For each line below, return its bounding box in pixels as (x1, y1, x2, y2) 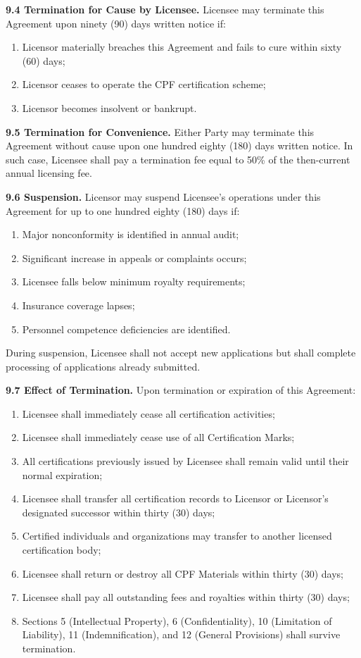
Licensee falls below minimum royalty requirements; (22, 274, 246, 289)
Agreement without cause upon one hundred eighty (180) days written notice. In (6, 138, 353, 153)
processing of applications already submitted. (6, 359, 201, 373)
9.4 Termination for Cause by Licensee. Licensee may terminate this (6, 2, 324, 16)
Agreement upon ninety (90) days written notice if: (6, 15, 226, 30)
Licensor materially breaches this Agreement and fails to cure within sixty (22, 39, 342, 54)
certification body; (22, 542, 101, 557)
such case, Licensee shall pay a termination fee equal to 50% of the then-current (6, 151, 350, 166)
